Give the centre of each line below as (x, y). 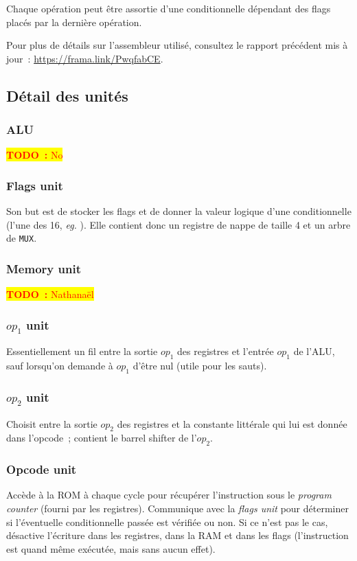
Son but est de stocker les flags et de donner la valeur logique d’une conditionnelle (179, 211)
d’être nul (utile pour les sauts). (200, 366)
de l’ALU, (314, 351)
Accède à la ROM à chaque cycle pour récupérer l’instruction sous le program (169, 495)
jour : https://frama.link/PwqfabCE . (85, 58)
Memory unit (44, 268)
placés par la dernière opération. (74, 22)
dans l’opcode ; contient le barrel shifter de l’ (102, 438)
